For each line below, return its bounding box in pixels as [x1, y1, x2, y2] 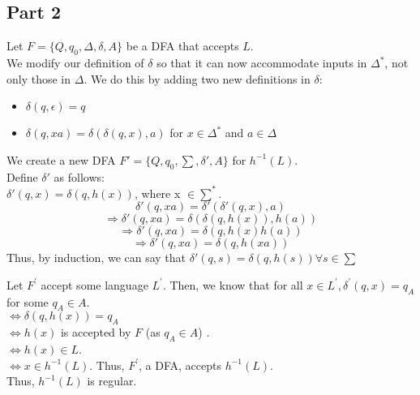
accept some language [41, 276, 148, 293]
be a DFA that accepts [126, 37, 239, 54]
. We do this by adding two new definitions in [84, 70, 311, 87]
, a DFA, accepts [139, 356, 221, 373]
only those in [6, 70, 71, 87]
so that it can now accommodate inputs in [156, 54, 367, 71]
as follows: [54, 168, 105, 185]
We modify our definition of [6, 54, 144, 71]
